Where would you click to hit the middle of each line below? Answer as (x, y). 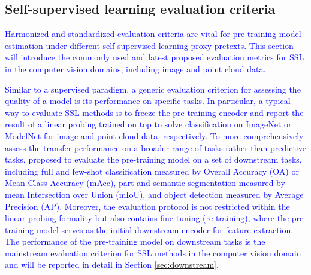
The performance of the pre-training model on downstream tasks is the (135, 241)
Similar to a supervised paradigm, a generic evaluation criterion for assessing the (153, 89)
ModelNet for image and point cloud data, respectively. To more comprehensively (154, 135)
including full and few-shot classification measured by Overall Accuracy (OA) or (152, 171)
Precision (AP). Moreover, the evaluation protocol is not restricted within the (147, 206)
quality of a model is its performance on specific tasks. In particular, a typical (148, 101)
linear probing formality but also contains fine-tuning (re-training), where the (147, 218)
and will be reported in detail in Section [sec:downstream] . (112, 265)
